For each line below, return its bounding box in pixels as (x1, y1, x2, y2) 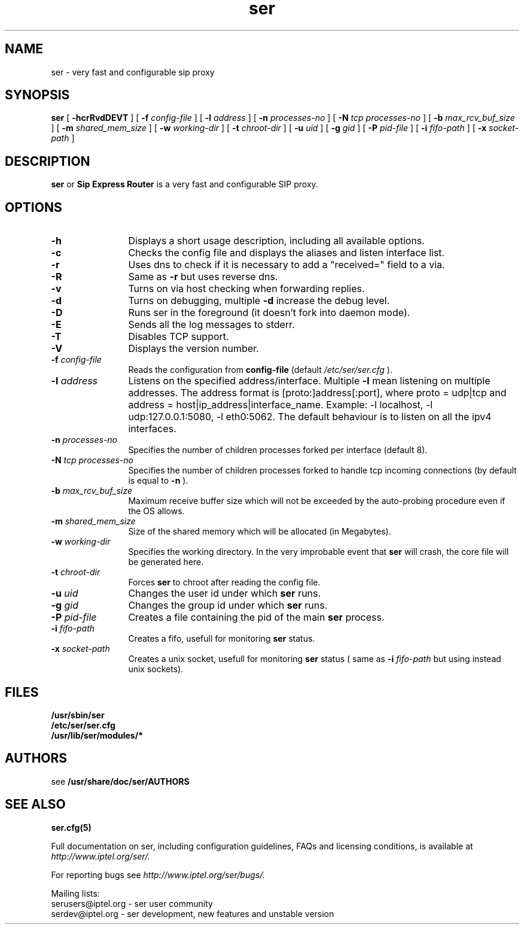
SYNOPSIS (5, 87, 70, 103)
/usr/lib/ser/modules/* (51, 730, 143, 740)
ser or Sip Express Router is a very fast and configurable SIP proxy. (51, 179, 318, 190)
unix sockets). (128, 664, 184, 675)
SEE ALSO (5, 797, 66, 812)
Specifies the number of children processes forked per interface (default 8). (128, 445, 428, 456)
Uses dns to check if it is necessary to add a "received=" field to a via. (128, 259, 445, 271)
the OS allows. (128, 506, 185, 517)
